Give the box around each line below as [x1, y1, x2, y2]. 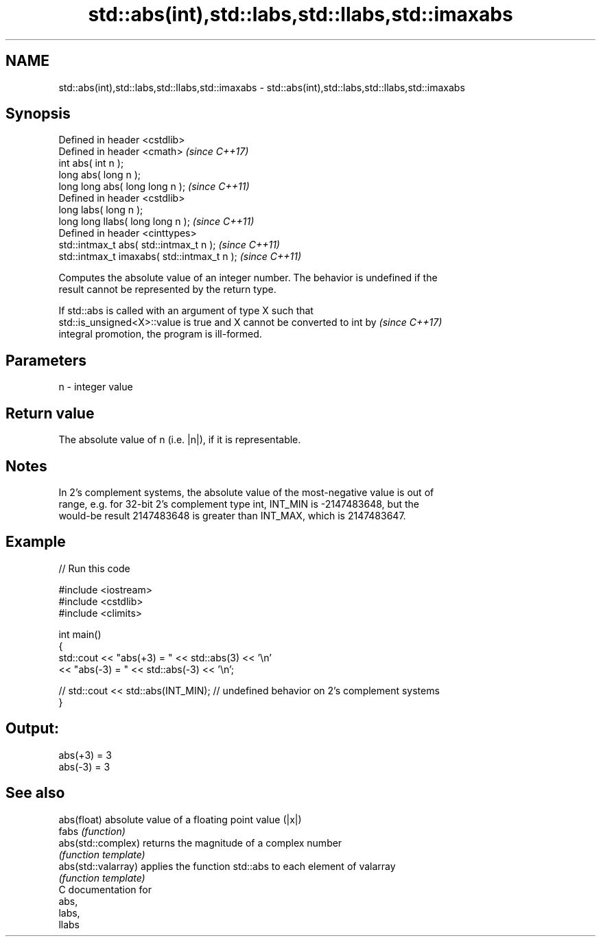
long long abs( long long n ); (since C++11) [58, 180, 250, 193]
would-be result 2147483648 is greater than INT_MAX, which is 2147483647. [58, 509, 406, 521]
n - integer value [58, 381, 133, 393]
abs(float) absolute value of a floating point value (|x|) [58, 813, 302, 825]
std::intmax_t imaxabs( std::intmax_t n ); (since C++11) [58, 250, 302, 263]
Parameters [5, 351, 86, 369]
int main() [58, 628, 102, 640]
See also [5, 784, 65, 802]
